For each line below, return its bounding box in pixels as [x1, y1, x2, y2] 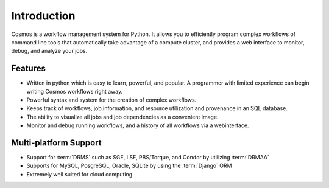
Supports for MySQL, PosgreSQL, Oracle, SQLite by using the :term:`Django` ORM [26, 162, 232, 170]
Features [11, 63, 46, 74]
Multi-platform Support [11, 138, 102, 148]
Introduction [11, 9, 76, 23]
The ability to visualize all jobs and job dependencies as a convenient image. [26, 113, 219, 120]
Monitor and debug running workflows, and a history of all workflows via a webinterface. [26, 122, 249, 129]
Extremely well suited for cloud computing [26, 170, 133, 178]
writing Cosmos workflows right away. [26, 88, 123, 95]
